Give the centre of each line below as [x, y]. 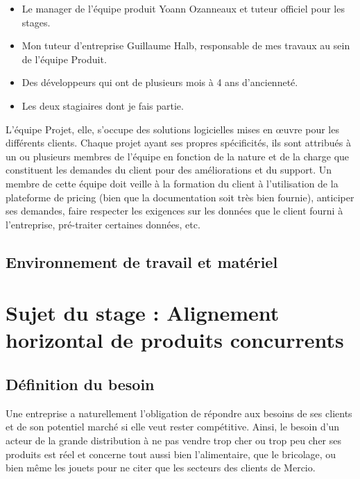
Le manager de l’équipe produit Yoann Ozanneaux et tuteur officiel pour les [183, 8]
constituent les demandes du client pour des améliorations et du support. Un [169, 170]
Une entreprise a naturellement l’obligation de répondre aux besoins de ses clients [179, 413]
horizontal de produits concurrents [175, 340]
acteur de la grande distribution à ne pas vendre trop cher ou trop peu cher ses [174, 440]
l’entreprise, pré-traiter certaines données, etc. [103, 224]
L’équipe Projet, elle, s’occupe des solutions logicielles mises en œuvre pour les [172, 129]
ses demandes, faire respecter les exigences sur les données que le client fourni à [174, 211]
